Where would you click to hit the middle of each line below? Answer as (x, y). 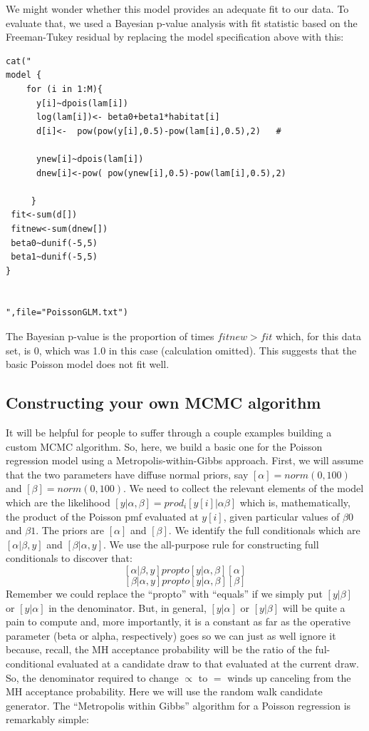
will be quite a (314, 607)
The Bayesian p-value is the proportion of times (110, 336)
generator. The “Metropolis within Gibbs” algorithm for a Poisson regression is (178, 705)
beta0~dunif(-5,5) (54, 243)
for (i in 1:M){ (64, 89)
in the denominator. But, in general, (128, 607)
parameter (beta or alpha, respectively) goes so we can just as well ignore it (171, 635)
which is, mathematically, (295, 502)
